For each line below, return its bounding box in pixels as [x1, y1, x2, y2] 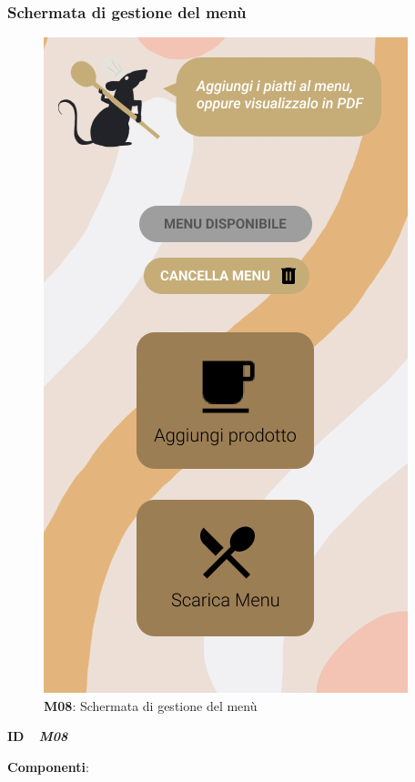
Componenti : [7, 757, 89, 776]
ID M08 [7, 726, 68, 746]
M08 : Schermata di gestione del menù [44, 696, 258, 715]
